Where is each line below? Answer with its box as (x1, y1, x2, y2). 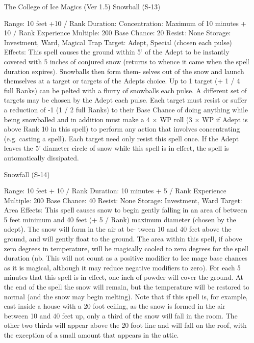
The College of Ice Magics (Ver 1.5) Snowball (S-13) (4, 1, 160, 11)
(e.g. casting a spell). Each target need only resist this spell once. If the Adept (4, 133, 239, 143)
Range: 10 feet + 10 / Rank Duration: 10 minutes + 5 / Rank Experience (4, 185, 227, 196)
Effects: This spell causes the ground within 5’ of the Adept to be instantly (4, 47, 229, 57)
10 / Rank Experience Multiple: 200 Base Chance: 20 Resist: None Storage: (4, 27, 231, 38)
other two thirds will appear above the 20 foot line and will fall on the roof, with (4, 320, 247, 330)
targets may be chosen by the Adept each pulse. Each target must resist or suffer (4, 95, 247, 105)
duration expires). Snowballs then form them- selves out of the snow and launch (4, 66, 244, 76)
